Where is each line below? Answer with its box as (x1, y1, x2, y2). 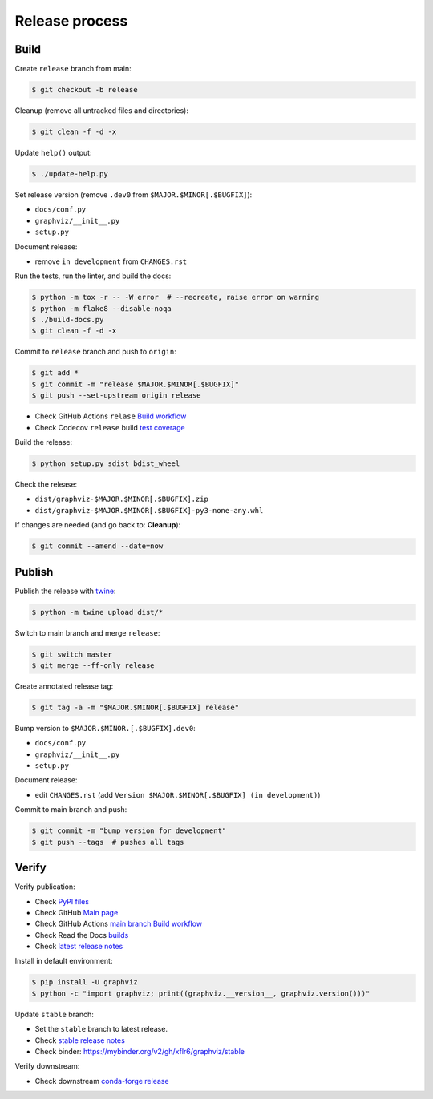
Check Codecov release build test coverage (34, 422, 185, 432)
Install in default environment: (14, 956, 113, 966)
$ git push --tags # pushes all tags (31, 838, 184, 846)
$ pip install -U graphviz (31, 978, 138, 987)
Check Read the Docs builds (34, 930, 129, 939)
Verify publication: (14, 882, 75, 891)
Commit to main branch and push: (14, 805, 127, 814)
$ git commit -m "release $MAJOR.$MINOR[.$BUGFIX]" (31, 379, 240, 389)
